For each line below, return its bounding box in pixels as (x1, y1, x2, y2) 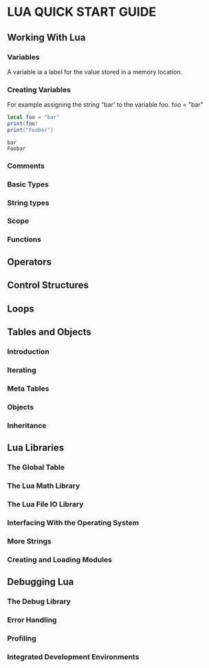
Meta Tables (7, 383, 49, 393)
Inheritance (7, 420, 47, 430)
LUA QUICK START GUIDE (7, 4, 157, 20)
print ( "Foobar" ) (7, 127, 54, 133)
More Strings (7, 536, 52, 546)
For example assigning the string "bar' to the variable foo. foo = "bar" (7, 100, 204, 109)
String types (7, 197, 49, 207)
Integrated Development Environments (7, 651, 140, 661)
